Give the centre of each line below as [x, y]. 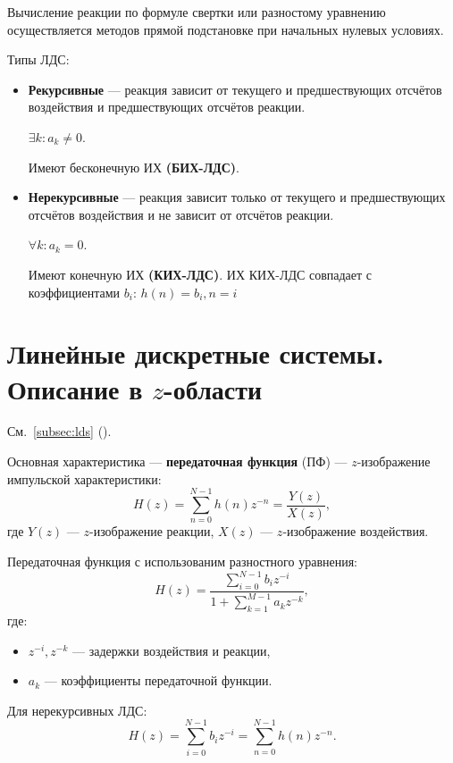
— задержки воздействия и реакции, [172, 650]
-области [213, 388]
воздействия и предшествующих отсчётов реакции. [167, 107]
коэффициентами [74, 292]
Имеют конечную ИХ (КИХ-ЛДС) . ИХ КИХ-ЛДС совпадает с [200, 274]
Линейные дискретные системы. [196, 353]
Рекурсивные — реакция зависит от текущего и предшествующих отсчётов [235, 89]
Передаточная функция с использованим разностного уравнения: [183, 561]
